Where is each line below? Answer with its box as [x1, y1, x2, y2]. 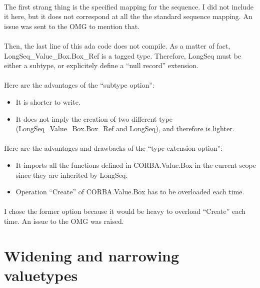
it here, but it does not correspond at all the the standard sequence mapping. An [4, 11, 252, 22]
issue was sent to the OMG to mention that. [4, 21, 140, 31]
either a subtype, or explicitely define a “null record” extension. [4, 60, 198, 71]
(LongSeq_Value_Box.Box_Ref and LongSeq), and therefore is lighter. [15, 123, 234, 134]
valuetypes [4, 264, 78, 285]
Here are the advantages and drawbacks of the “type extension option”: [4, 143, 223, 153]
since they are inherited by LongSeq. [15, 169, 128, 180]
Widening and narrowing [4, 245, 179, 265]
